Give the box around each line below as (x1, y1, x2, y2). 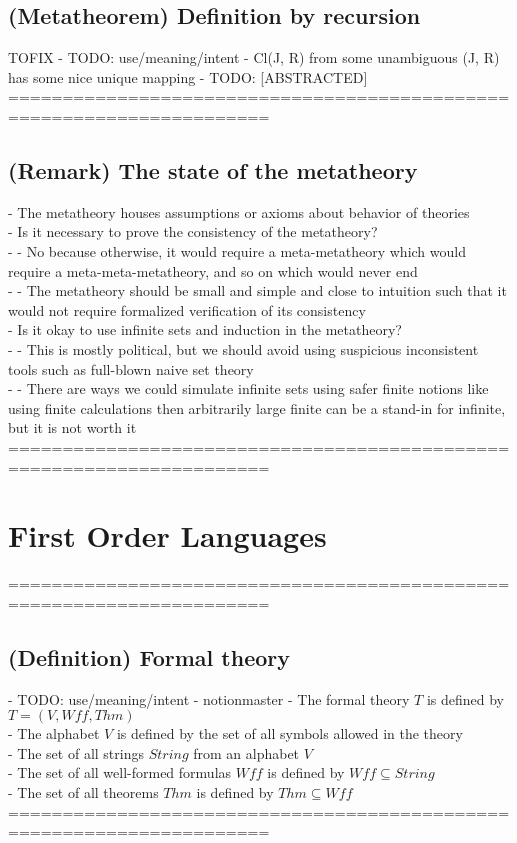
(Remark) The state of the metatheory (8, 154, 418, 185)
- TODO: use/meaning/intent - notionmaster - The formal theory (8, 688, 410, 709)
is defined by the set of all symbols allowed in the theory (116, 723, 463, 744)
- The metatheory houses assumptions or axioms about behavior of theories (8, 201, 470, 222)
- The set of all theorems (8, 781, 159, 802)
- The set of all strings (8, 742, 144, 763)
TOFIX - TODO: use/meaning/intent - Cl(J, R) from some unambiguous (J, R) (8, 47, 500, 68)
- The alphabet (8, 723, 100, 744)
